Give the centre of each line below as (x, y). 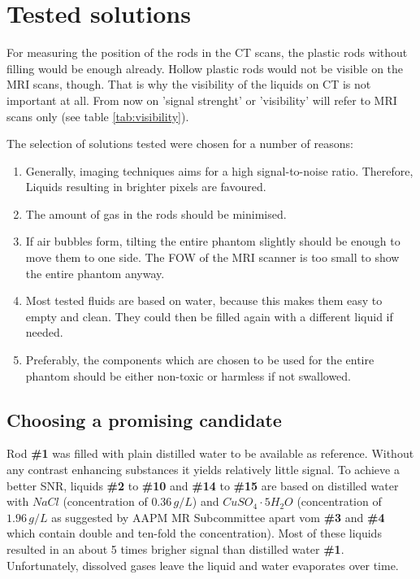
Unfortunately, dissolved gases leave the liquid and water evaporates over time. (203, 565)
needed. (44, 332)
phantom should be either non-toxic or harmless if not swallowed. (188, 375)
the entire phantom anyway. (95, 273)
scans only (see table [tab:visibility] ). (98, 116)
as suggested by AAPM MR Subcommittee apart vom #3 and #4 (218, 517)
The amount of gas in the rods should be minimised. (156, 213)
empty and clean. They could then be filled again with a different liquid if (209, 316)
